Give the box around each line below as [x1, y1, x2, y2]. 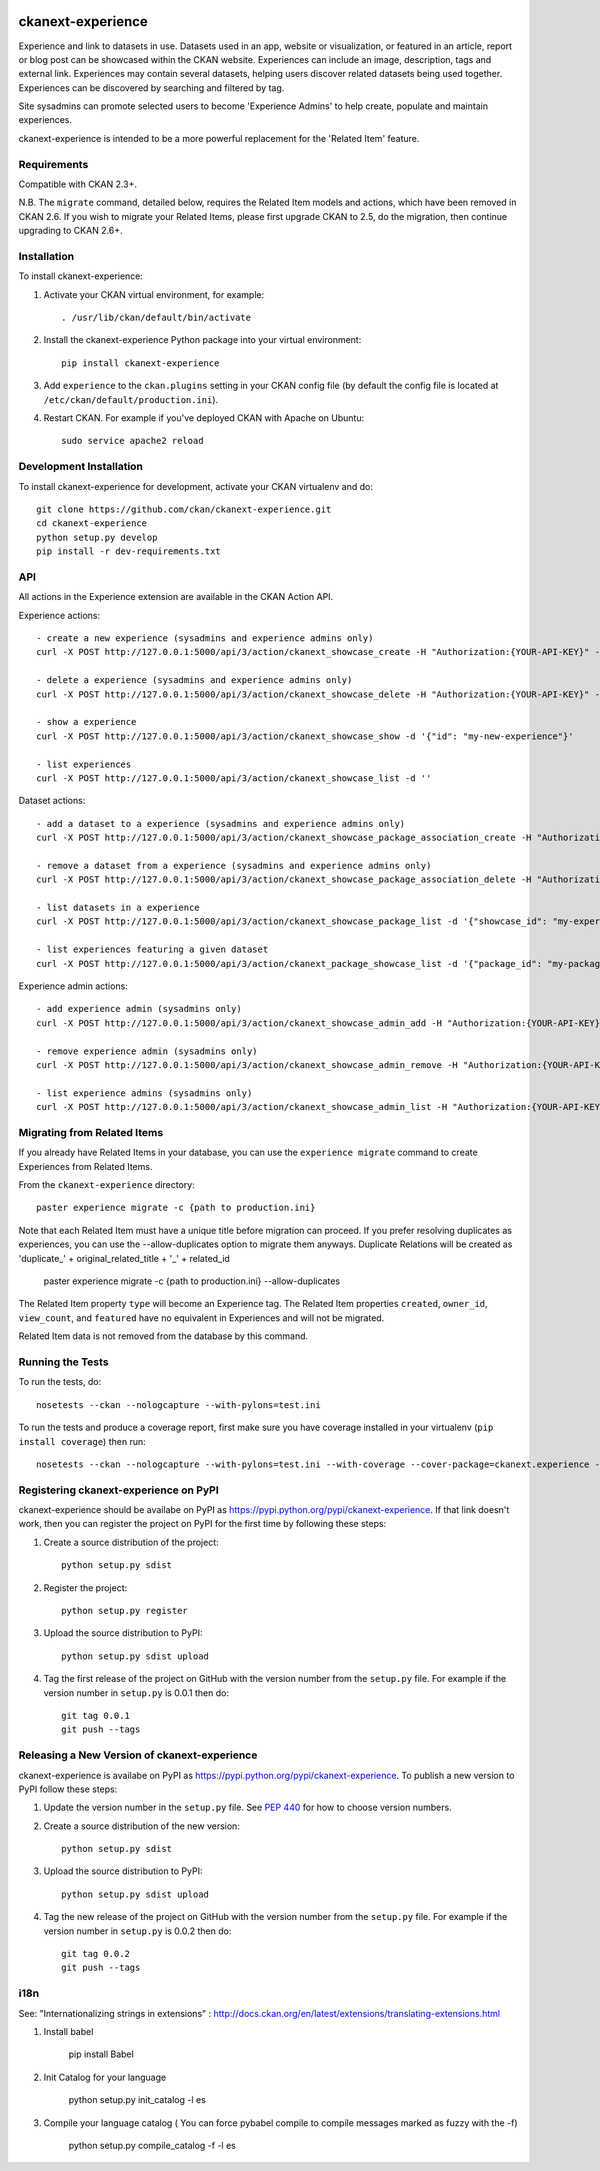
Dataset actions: [18, 795, 86, 807]
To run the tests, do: [18, 1376, 102, 1388]
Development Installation [18, 460, 144, 474]
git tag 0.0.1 [61, 1710, 130, 1721]
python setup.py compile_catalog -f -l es [68, 2139, 237, 2151]
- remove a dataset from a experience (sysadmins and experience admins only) [36, 860, 432, 871]
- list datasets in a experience [36, 902, 200, 914]
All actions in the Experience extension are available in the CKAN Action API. [18, 591, 334, 603]
